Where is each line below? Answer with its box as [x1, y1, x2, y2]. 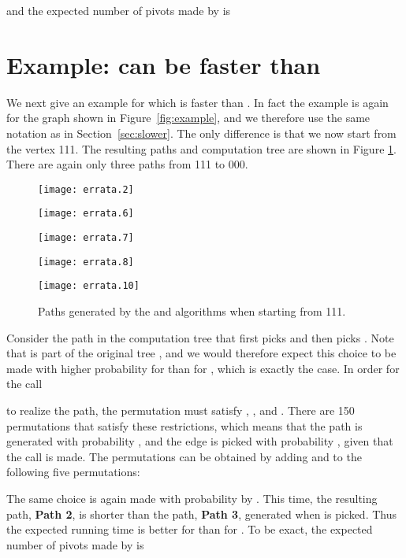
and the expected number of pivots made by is [6, 2, 231, 18]
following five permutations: [6, 464, 140, 480]
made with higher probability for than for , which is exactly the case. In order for [6, 360, 400, 376]
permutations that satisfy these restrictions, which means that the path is [6, 417, 363, 434]
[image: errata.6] [38, 208, 134, 220]
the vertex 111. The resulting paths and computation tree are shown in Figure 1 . [6, 140, 397, 157]
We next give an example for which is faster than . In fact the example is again [6, 94, 389, 110]
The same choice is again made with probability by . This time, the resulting [6, 490, 378, 506]
